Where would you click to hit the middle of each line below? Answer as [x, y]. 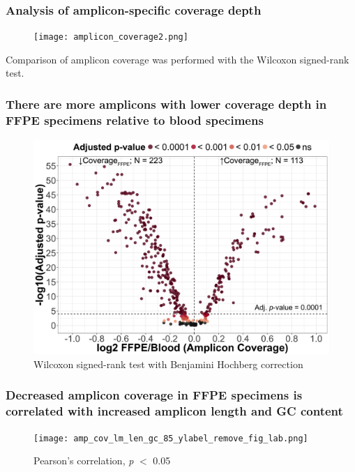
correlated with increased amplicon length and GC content [174, 411]
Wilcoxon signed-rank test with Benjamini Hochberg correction [168, 364]
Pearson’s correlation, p [84, 460]
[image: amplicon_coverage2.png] [111, 37]
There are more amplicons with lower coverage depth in [166, 104]
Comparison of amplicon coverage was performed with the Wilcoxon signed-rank [177, 59]
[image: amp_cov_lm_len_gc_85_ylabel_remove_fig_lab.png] [171, 438]
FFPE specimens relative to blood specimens [135, 120]
